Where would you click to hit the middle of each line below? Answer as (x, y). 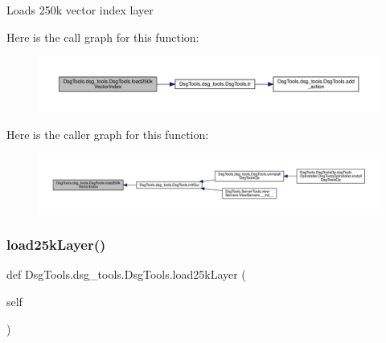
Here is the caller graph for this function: (108, 135)
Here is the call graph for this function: (103, 37)
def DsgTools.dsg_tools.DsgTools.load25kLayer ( (126, 274)
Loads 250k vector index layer (80, 10)
